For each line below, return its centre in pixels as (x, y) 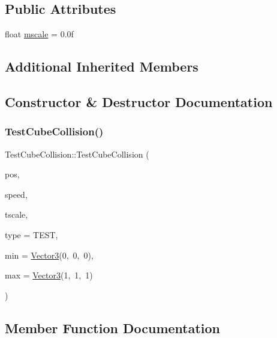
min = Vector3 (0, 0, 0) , (49, 255)
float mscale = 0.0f (39, 34)
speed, (16, 194)
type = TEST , (31, 234)
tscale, (16, 214)
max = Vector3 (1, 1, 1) (49, 275)
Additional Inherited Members (102, 66)
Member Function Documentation (113, 327)
